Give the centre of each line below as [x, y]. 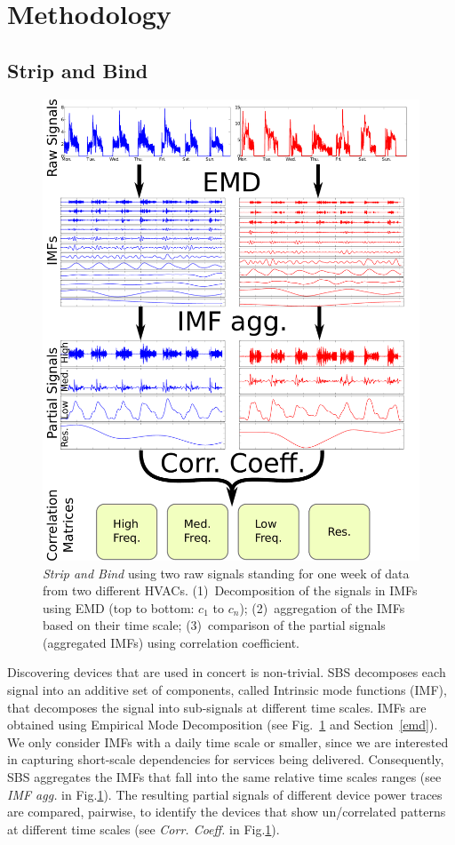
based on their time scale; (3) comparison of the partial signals [214, 625]
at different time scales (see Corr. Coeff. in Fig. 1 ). [144, 829]
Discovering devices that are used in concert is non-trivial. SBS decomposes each [227, 672]
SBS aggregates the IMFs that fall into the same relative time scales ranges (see [224, 777]
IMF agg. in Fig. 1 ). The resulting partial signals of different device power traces [225, 794]
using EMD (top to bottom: [119, 607]
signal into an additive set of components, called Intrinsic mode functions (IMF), [227, 690]
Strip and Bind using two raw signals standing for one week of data [226, 573]
